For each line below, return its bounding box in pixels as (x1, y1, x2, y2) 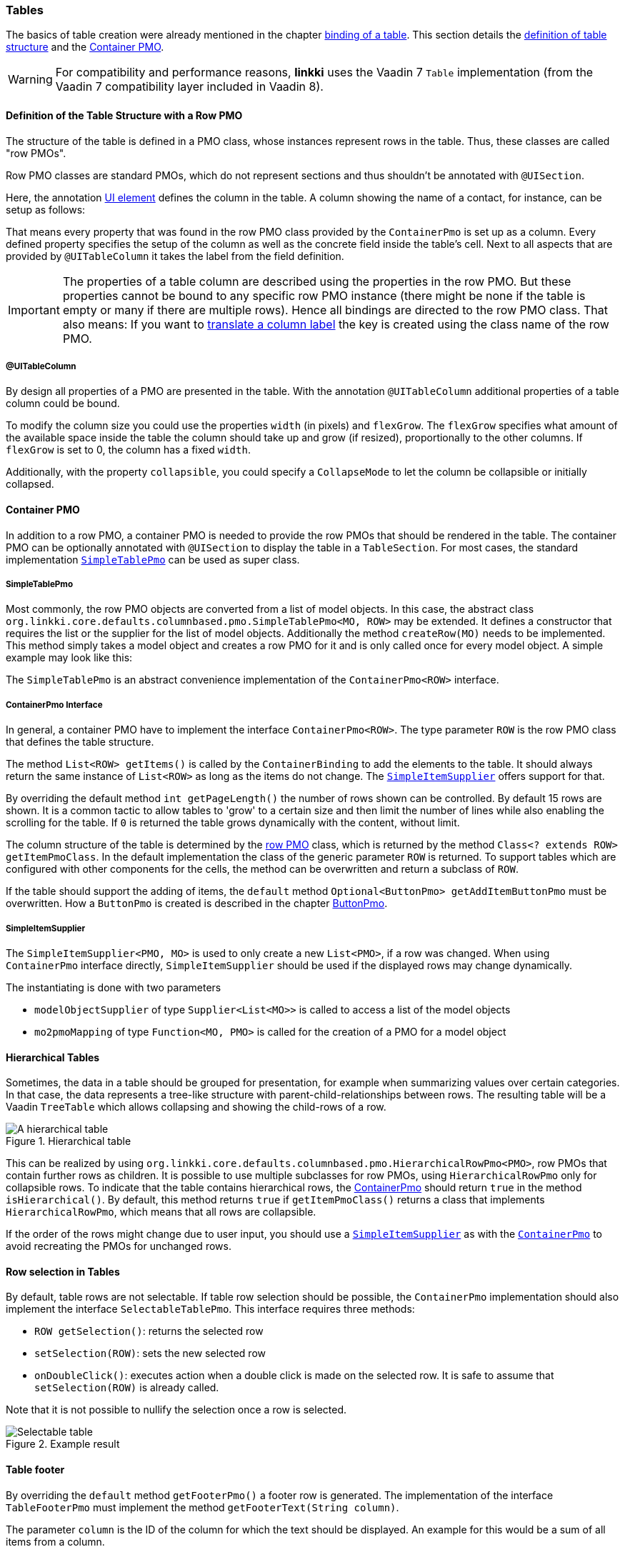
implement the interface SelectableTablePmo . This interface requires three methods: (6, 1303, 415, 1316)
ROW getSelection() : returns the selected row (34, 1325, 264, 1338)
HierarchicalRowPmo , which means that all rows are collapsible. (6, 1206, 316, 1218)
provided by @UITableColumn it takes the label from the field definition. (6, 249, 344, 262)
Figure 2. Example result (6, 1438, 120, 1451)
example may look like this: (6, 651, 133, 664)
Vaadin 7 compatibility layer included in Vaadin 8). (55, 79, 324, 94)
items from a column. (6, 1535, 105, 1548)
